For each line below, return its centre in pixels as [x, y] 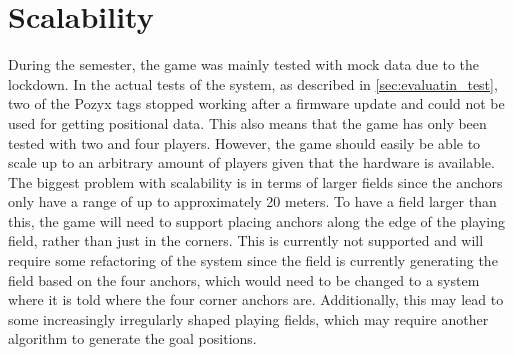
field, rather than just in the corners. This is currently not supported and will [246, 240]
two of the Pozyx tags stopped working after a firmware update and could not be [256, 103]
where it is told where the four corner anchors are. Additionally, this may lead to [256, 299]
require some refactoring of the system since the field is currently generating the [253, 260]
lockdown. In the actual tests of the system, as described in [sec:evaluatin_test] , [253, 83]
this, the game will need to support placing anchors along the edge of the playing [256, 220]
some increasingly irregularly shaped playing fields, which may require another [248, 318]
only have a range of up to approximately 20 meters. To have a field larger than [252, 201]
